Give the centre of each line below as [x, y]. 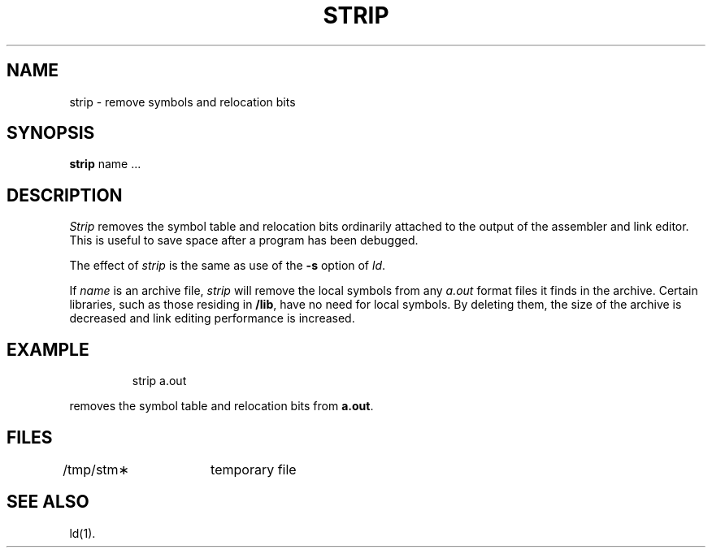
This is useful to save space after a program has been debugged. [244, 240]
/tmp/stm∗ [96, 469]
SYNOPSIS [51, 133]
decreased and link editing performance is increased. [212, 318]
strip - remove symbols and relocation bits [182, 102]
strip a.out [159, 381]
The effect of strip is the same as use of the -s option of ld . [228, 266]
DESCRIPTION [65, 195]
